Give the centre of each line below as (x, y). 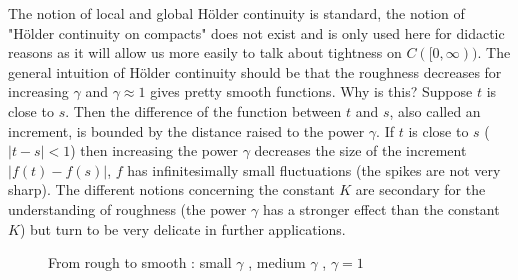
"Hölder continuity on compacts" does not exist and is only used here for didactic (256, 32)
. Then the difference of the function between (203, 110)
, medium (277, 262)
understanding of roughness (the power (127, 208)
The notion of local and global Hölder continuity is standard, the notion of (236, 13)
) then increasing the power (154, 150)
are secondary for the (420, 189)
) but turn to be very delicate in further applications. (182, 228)
